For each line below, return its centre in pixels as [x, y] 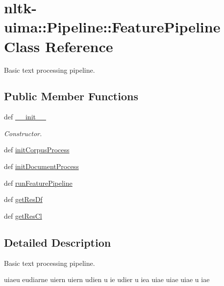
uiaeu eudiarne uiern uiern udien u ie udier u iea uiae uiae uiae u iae [107, 279]
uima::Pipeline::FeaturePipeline [112, 27]
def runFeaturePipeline [38, 183]
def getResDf [23, 199]
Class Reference [59, 46]
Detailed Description [58, 242]
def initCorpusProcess [37, 150]
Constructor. [23, 133]
